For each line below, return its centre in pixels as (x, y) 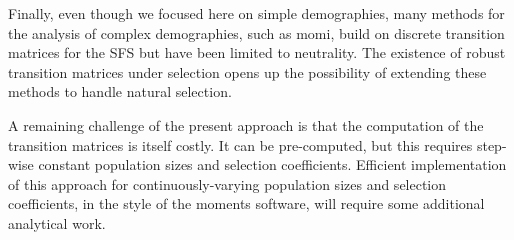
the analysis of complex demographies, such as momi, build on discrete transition (256, 32)
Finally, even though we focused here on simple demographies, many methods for (256, 13)
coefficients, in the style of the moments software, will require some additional (246, 203)
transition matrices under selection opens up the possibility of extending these (247, 71)
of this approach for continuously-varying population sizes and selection (227, 183)
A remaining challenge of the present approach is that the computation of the (246, 124)
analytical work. (57, 222)
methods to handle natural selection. (120, 91)
